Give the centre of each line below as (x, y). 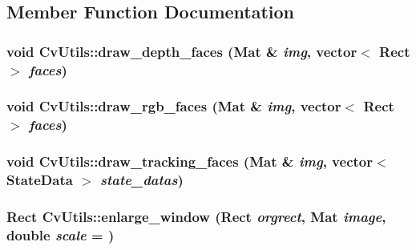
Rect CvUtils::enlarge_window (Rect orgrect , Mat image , (196, 216)
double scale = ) (61, 234)
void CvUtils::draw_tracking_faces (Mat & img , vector (190, 161)
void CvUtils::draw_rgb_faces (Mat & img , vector (174, 106)
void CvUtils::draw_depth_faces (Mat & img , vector (182, 51)
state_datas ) (142, 180)
